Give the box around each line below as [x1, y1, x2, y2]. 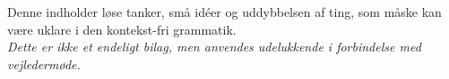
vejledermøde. [7, 54, 81, 73]
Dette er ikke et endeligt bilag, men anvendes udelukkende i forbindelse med [7, 37, 421, 56]
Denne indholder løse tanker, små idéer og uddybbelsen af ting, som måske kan [7, 3, 442, 20]
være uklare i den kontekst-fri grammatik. [7, 20, 237, 38]
